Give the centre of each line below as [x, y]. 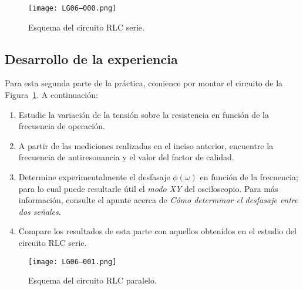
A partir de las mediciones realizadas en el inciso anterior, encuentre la [146, 145]
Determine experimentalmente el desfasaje [94, 177]
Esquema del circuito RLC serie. [86, 27]
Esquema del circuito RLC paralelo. [92, 280]
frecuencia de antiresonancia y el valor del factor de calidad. [126, 157]
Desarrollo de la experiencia [91, 58]
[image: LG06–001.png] [73, 262]
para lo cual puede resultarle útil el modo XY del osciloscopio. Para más [148, 188]
